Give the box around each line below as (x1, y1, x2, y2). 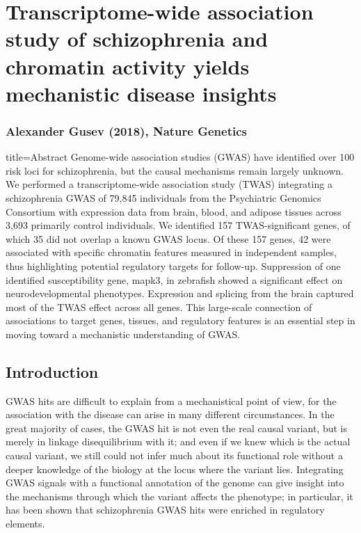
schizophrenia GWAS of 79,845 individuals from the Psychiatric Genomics (6, 190, 321, 205)
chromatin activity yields (6, 51, 250, 80)
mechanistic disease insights (6, 79, 277, 107)
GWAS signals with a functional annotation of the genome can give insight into (6, 475, 344, 490)
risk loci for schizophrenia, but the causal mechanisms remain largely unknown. (6, 163, 344, 177)
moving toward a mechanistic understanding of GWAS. (6, 326, 241, 341)
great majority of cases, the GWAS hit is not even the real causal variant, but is (6, 420, 348, 435)
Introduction (6, 360, 99, 382)
